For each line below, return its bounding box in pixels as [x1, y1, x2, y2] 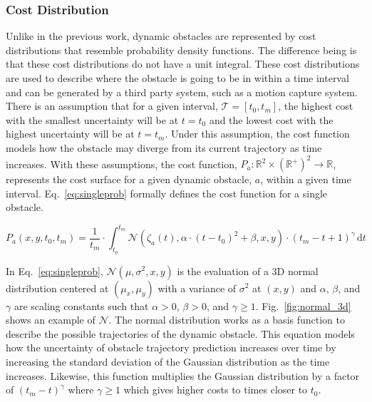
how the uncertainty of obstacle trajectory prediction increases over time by [6, 340, 336, 355]
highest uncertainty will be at [6, 126, 135, 141]
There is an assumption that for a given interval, [6, 98, 218, 113]
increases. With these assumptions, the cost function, [6, 156, 237, 171]
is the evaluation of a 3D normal [177, 263, 319, 278]
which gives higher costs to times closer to [123, 382, 308, 397]
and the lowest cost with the [209, 112, 334, 127]
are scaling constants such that [14, 298, 149, 313]
